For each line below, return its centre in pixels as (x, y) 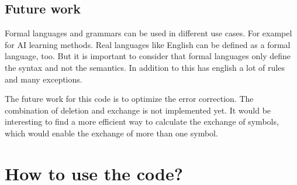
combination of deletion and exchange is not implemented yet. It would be (138, 110)
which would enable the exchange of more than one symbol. (111, 133)
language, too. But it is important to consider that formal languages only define (148, 56)
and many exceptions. (44, 79)
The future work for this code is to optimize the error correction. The (129, 99)
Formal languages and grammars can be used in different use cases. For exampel (148, 33)
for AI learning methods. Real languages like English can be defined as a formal (148, 44)
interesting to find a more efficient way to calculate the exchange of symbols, (142, 121)
